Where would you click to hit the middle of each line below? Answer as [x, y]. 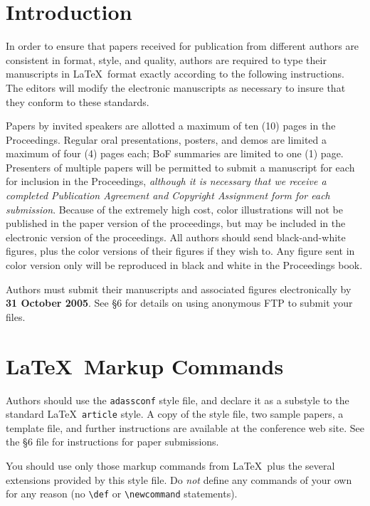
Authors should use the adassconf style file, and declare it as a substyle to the [178, 400]
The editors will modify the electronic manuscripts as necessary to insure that [176, 87]
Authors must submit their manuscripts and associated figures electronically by [179, 289]
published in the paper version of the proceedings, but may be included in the [176, 223]
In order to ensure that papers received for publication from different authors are [183, 46]
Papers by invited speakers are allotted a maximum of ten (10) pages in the [171, 126]
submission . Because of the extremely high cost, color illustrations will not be [174, 209]
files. [16, 316]
